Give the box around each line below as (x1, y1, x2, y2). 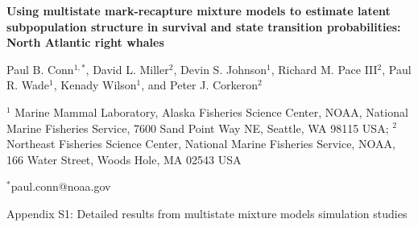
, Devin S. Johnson (173, 60, 267, 77)
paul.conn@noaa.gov (10, 178, 111, 195)
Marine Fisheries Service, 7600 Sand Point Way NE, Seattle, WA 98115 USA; (6, 119, 389, 136)
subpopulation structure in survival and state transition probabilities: (6, 18, 401, 35)
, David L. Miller (85, 60, 169, 77)
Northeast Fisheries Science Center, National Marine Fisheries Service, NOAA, (6, 135, 395, 152)
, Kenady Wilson (53, 76, 137, 93)
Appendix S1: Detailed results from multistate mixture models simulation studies (6, 204, 408, 221)
